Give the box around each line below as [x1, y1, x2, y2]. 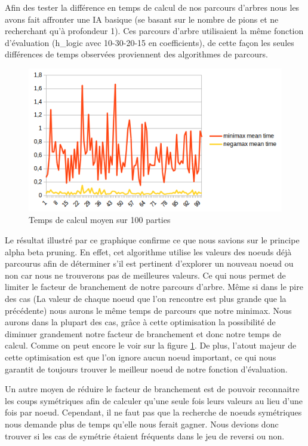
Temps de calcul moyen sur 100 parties [29, 213, 171, 226]
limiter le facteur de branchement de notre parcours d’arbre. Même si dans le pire [5, 280, 303, 293]
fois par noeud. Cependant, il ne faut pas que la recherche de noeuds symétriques [5, 406, 302, 418]
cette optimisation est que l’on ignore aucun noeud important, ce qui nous [5, 350, 276, 363]
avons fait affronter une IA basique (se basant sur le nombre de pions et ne [5, 13, 279, 25]
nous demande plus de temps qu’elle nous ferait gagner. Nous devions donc [5, 417, 279, 430]
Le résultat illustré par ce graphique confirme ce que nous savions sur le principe [5, 234, 300, 246]
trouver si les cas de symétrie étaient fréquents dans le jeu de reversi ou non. [5, 429, 285, 442]
